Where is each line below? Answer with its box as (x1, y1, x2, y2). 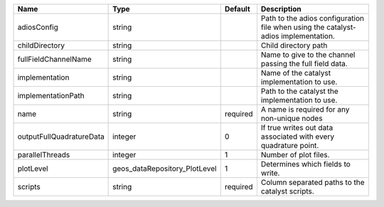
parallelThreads (17, 150, 70, 159)
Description (260, 4, 302, 14)
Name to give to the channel (260, 50, 356, 60)
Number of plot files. (260, 150, 330, 159)
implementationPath (17, 91, 85, 100)
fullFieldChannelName (17, 54, 92, 64)
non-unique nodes (260, 114, 323, 123)
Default (224, 4, 250, 14)
